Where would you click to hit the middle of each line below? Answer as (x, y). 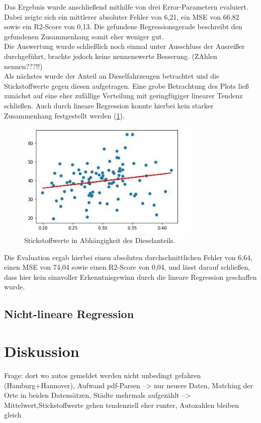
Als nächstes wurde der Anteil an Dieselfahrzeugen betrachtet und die (112, 76)
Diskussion (42, 351)
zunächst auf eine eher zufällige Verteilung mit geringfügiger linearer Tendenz (123, 96)
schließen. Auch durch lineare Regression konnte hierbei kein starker (109, 105)
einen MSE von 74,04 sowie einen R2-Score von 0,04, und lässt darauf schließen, (127, 267)
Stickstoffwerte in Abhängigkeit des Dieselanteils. (100, 240)
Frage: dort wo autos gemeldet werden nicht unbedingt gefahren (103, 375)
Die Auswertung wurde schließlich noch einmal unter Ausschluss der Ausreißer (124, 46)
